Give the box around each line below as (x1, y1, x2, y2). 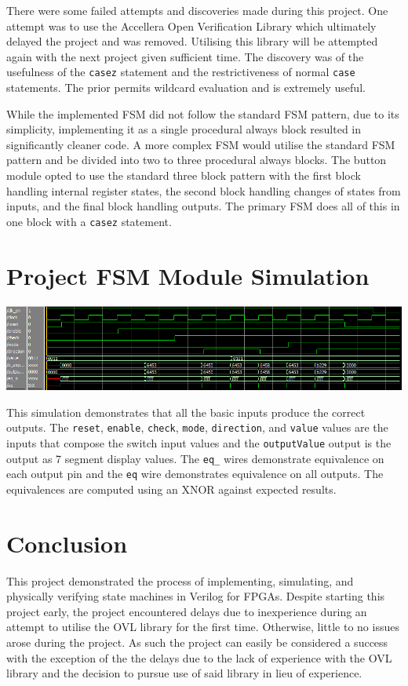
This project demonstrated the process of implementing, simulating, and (6, 572, 354, 589)
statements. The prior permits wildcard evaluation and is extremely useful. (6, 79, 366, 96)
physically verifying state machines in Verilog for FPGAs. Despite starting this (6, 588, 385, 604)
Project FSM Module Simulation (6, 259, 370, 291)
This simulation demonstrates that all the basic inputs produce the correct (6, 403, 366, 420)
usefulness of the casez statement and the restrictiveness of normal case (6, 64, 355, 80)
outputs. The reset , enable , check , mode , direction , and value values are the (6, 419, 388, 436)
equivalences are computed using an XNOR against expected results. (6, 480, 337, 497)
